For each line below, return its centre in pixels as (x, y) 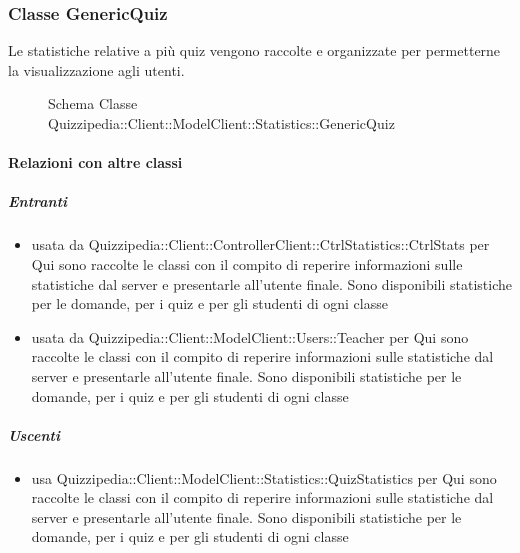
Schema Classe (93, 103)
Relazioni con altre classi (95, 162)
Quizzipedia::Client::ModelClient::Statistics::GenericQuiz (221, 123)
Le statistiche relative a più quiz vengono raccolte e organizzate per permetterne (254, 50)
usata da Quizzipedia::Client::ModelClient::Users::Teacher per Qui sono (250, 336)
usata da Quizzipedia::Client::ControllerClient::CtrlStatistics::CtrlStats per (260, 244)
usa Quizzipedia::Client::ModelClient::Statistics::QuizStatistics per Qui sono (264, 477)
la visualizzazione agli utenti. (96, 69)
